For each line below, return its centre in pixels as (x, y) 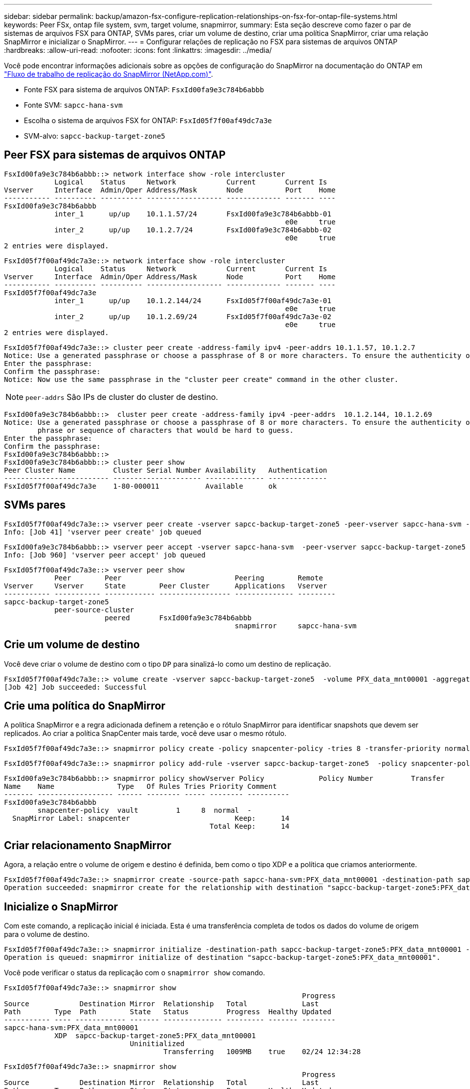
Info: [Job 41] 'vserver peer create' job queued (103, 532)
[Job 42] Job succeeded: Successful (75, 687)
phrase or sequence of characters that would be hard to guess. (166, 430)
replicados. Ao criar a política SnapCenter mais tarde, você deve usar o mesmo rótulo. (145, 733)
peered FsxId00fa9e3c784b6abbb (178, 618)
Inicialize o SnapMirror (61, 907)
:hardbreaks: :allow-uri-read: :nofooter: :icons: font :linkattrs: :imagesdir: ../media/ (138, 50)
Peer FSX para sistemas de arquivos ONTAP (115, 155)
